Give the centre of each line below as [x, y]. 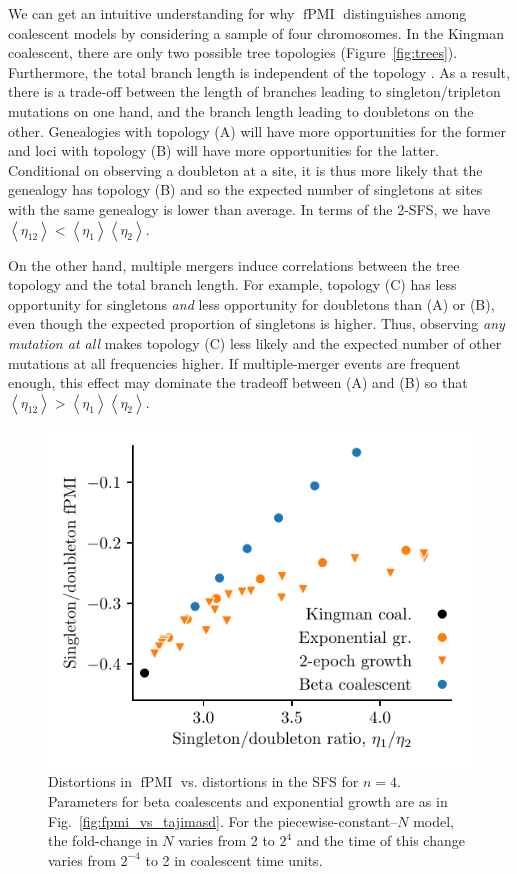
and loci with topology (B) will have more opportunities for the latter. [223, 150]
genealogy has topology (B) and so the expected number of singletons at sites [245, 189]
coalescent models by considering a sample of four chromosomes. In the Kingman [256, 32]
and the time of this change [380, 840]
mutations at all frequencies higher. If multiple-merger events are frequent [234, 362]
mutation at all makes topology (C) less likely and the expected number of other [255, 342]
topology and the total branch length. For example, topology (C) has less [232, 284]
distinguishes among [405, 13]
